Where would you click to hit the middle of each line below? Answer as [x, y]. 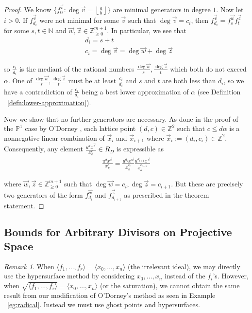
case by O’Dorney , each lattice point [80, 128]
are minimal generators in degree [162, 9]
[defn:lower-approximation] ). [49, 102]
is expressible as [140, 149]
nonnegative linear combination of [54, 138]
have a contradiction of [38, 91]
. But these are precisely [207, 184]
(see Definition [219, 91]
